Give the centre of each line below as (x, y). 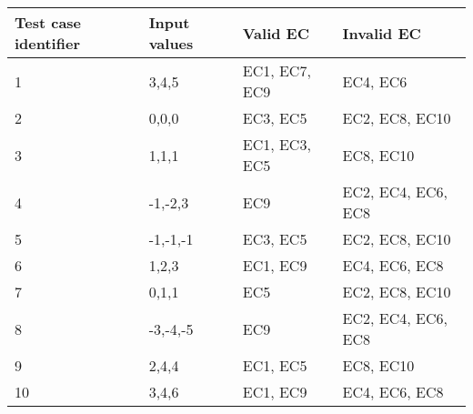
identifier (47, 43)
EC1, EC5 (275, 365)
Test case (48, 22)
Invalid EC (382, 33)
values (171, 43)
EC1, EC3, (277, 144)
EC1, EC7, (277, 71)
